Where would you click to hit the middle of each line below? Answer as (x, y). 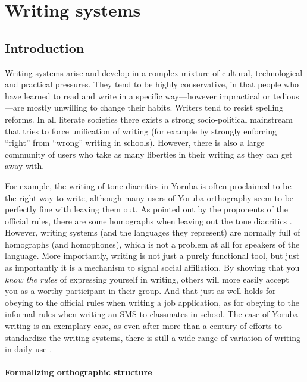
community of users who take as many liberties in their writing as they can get (149, 154)
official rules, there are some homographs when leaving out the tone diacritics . (148, 220)
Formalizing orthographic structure (79, 372)
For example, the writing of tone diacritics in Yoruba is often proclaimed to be (148, 185)
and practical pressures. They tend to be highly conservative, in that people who (152, 84)
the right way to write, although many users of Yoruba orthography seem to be (149, 197)
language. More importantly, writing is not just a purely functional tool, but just (152, 256)
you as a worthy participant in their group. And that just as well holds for (140, 291)
